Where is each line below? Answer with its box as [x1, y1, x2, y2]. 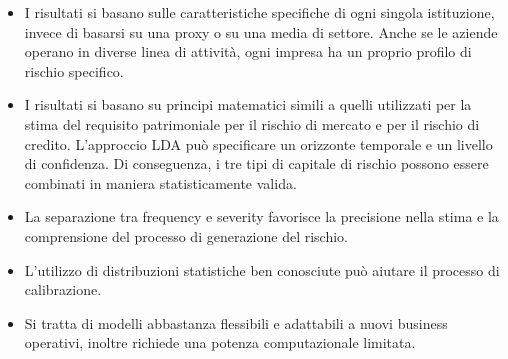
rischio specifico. [24, 60, 124, 81]
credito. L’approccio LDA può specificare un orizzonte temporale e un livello [24, 133, 493, 154]
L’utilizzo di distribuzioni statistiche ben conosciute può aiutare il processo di [24, 259, 500, 280]
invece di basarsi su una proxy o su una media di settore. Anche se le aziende [24, 21, 498, 42]
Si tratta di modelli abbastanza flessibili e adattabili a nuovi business [24, 312, 448, 333]
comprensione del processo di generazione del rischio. [24, 225, 349, 246]
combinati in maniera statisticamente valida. [24, 172, 297, 193]
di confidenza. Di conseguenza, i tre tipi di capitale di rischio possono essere [24, 153, 489, 174]
